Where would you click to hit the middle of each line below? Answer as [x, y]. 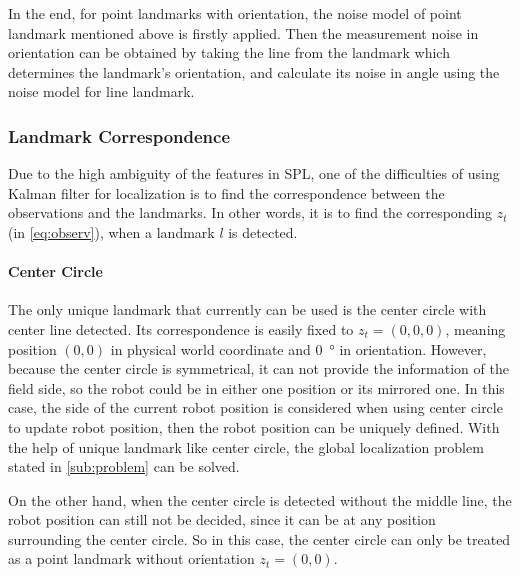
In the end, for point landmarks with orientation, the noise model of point [235, 13]
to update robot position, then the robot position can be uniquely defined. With [254, 426]
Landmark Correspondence [119, 135]
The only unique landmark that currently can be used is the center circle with [247, 309]
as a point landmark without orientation [131, 558]
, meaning [475, 328]
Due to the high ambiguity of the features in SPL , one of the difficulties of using [254, 173]
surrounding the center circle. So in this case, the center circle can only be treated [259, 538]
